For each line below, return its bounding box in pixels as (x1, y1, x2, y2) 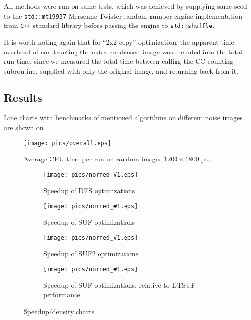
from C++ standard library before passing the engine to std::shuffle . (4, 20, 215, 30)
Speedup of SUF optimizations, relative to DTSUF (43, 280, 196, 290)
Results (4, 89, 42, 105)
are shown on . (4, 122, 48, 133)
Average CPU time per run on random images (24, 154, 162, 164)
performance (43, 289, 80, 299)
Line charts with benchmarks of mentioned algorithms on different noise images (4, 112, 243, 123)
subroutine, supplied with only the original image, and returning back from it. (4, 65, 238, 76)
